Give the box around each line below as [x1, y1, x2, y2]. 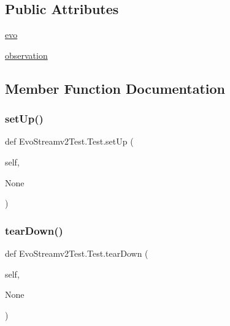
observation [5, 48, 48, 61]
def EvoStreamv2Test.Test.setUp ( [5, 135, 134, 148]
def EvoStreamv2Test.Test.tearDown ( [5, 246, 148, 259]
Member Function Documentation [5, 78, 226, 97]
